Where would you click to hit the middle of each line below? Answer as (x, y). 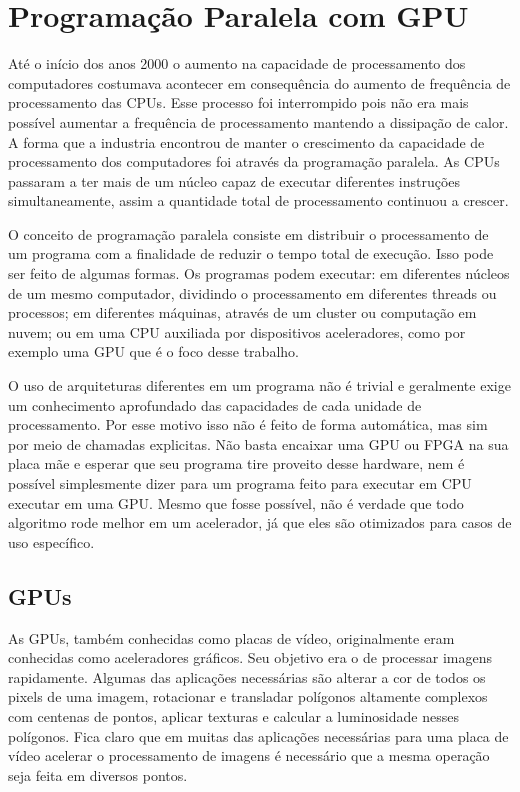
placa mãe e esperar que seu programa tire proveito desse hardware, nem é (236, 463)
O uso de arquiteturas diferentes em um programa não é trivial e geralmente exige (259, 385)
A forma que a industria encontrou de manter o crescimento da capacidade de (246, 141)
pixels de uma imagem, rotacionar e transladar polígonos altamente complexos (248, 696)
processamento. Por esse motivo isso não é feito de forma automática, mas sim (248, 424)
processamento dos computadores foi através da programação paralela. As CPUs (254, 161)
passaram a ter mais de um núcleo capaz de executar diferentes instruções (234, 180)
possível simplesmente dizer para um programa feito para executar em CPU (240, 483)
